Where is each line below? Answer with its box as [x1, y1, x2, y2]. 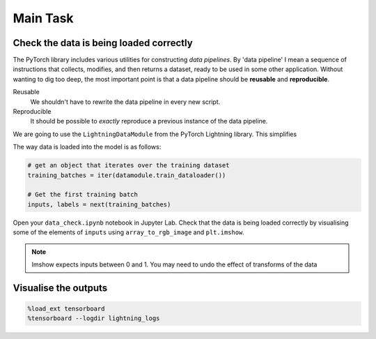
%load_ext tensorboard [27, 304, 105, 312]
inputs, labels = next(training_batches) [27, 200, 171, 209]
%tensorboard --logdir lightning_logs [27, 315, 160, 322]
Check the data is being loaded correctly [13, 37, 193, 49]
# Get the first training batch [27, 190, 139, 199]
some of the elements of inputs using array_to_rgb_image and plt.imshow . [13, 228, 245, 236]
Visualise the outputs [13, 282, 108, 294]
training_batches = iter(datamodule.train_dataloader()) [27, 171, 226, 179]
